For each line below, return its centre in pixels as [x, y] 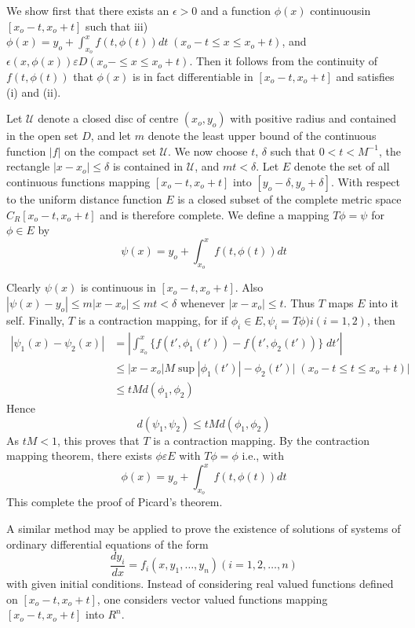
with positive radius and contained [313, 118]
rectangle [28, 166]
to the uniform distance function [84, 198]
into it [384, 303]
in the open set [42, 136]
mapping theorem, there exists [79, 455]
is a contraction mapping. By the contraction [262, 440]
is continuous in [118, 287]
